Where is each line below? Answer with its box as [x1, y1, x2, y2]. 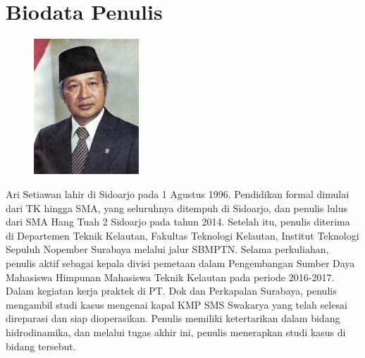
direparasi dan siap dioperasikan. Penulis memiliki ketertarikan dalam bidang [6, 311, 340, 326]
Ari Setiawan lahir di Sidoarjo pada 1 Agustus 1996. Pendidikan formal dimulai [6, 186, 349, 201]
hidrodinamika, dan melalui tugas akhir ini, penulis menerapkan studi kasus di [6, 324, 346, 339]
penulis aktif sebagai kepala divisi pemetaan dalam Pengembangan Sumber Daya [6, 255, 355, 270]
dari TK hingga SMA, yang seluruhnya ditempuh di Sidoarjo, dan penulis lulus [6, 200, 348, 215]
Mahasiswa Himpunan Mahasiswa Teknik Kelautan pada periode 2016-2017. [6, 269, 335, 284]
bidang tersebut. [6, 338, 76, 353]
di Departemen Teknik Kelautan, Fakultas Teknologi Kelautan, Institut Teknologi [6, 228, 359, 242]
